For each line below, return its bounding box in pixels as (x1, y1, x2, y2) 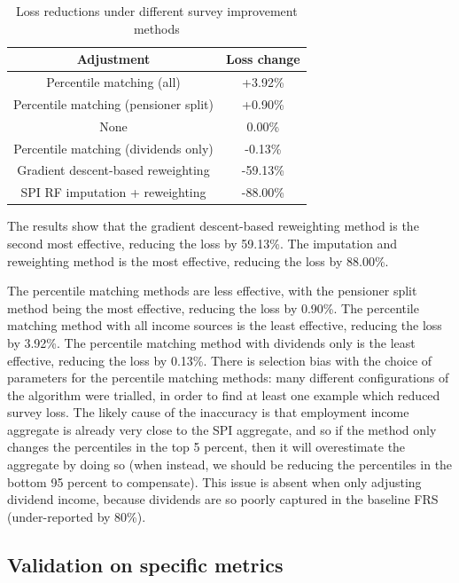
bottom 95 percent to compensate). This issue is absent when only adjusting (7, 472, 422, 491)
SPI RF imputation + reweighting (20, 183, 206, 201)
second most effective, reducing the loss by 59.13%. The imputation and (7, 233, 398, 252)
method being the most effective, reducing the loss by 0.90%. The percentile (7, 298, 419, 317)
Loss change (226, 50, 300, 68)
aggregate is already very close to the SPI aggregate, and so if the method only (7, 420, 437, 438)
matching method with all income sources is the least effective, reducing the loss (7, 316, 442, 335)
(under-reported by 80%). (7, 507, 146, 525)
